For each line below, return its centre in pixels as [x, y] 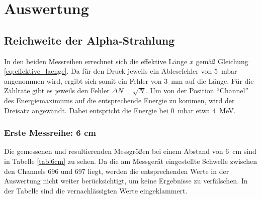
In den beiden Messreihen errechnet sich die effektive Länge [96, 61]
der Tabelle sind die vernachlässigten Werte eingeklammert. [96, 190]
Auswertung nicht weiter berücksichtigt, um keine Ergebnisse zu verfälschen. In [126, 181]
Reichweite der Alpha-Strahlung [90, 40]
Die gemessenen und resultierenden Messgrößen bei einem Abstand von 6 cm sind [130, 151]
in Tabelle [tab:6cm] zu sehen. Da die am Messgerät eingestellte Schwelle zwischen [130, 161]
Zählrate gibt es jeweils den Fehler [57, 90]
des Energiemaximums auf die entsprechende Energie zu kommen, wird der [119, 100]
